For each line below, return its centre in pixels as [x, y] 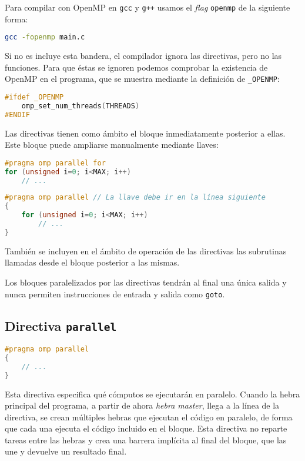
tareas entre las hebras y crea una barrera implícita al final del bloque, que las [146, 440]
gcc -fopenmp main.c [45, 37]
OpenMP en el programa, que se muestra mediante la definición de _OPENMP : [142, 79]
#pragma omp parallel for [55, 163]
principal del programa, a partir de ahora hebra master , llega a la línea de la [142, 405]
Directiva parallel [61, 325]
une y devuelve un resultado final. [66, 451]
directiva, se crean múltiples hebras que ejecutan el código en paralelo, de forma [149, 417]
